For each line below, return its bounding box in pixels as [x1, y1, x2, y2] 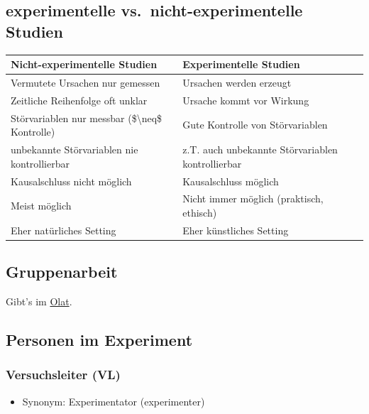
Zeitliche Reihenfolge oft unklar [11, 92, 148, 107]
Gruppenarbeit [6, 261, 118, 283]
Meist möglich [11, 198, 72, 213]
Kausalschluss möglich [182, 173, 279, 188]
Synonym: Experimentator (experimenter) [22, 393, 205, 408]
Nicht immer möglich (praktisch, [182, 191, 324, 206]
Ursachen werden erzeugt [182, 75, 292, 89]
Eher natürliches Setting [11, 222, 116, 237]
